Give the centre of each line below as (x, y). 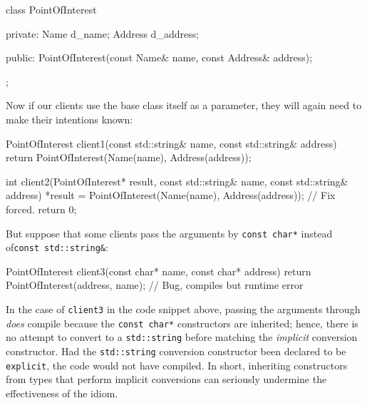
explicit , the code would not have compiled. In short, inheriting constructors (177, 365)
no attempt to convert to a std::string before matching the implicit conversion (182, 337)
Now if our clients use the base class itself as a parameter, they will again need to (184, 105)
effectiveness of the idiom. (62, 393)
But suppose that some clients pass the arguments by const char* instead (169, 233)
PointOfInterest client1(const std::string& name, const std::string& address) (171, 143)
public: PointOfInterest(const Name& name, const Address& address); (159, 57)
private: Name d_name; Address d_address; (103, 33)
